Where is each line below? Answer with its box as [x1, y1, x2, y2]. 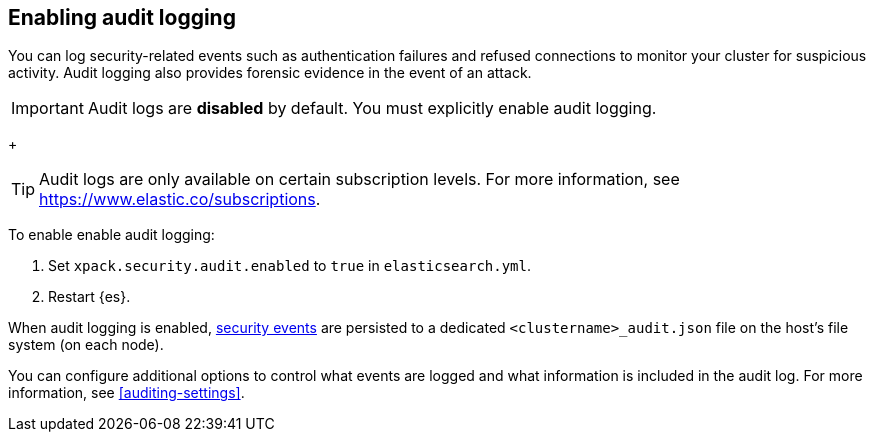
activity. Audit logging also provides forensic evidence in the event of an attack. [8, 64, 532, 82]
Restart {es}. [48, 288, 131, 306]
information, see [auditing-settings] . [8, 384, 245, 402]
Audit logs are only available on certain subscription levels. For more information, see [39, 169, 680, 190]
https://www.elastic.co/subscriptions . [39, 189, 321, 210]
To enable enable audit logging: [8, 226, 215, 244]
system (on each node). [8, 336, 164, 354]
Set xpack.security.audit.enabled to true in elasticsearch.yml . [48, 257, 532, 275]
